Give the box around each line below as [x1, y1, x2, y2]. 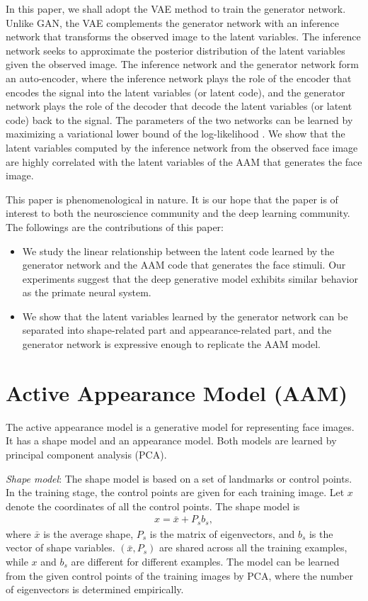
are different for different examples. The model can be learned [71, 554, 340, 569]
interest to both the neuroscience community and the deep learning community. [6, 206, 350, 220]
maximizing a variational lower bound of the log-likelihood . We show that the [6, 126, 345, 141]
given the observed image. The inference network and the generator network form [6, 57, 359, 72]
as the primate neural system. [22, 285, 151, 300]
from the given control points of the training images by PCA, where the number [6, 568, 353, 583]
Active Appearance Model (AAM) [6, 378, 347, 407]
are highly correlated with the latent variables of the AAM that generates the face [6, 154, 362, 169]
